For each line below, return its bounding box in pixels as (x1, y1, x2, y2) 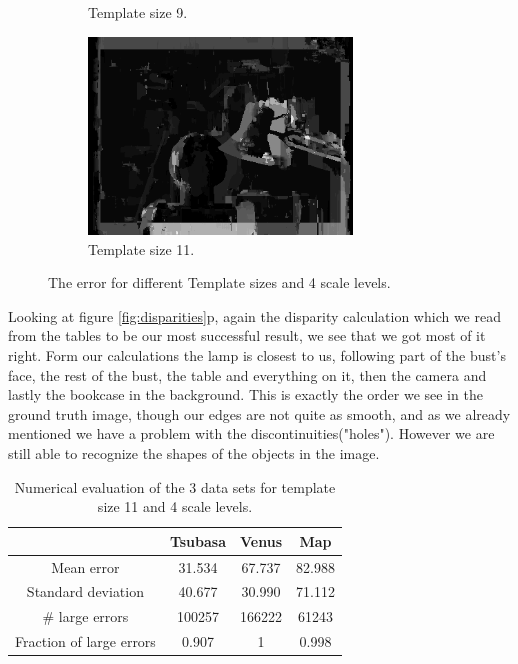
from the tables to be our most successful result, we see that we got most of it (8, 325, 486, 346)
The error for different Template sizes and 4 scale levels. (48, 272, 391, 293)
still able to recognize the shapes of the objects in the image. (8, 442, 380, 463)
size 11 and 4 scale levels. (97, 496, 253, 517)
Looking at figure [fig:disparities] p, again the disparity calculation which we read (8, 305, 501, 326)
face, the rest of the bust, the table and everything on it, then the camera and (8, 364, 487, 385)
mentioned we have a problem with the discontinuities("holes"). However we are (8, 423, 495, 444)
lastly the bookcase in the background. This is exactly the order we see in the (8, 384, 483, 405)
